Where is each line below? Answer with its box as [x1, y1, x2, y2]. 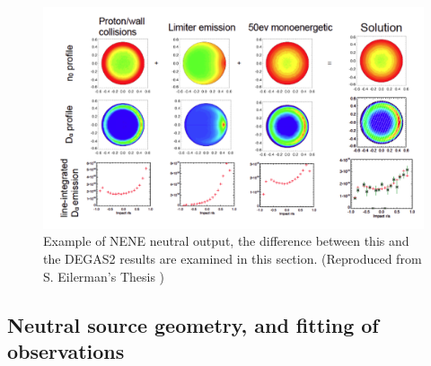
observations [7, 336, 125, 364]
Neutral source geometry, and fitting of [7, 310, 379, 338]
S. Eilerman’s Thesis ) [43, 266, 165, 285]
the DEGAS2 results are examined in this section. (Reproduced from [43, 248, 422, 267]
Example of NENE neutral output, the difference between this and [43, 231, 409, 250]
